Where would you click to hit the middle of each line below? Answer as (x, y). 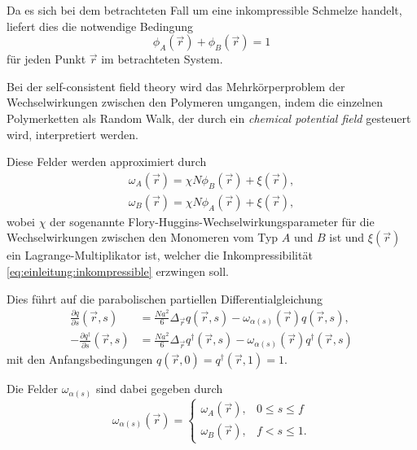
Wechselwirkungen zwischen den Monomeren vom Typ (143, 237)
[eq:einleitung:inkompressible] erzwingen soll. (118, 271)
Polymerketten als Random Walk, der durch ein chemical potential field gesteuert (209, 118)
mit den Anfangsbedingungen (80, 359)
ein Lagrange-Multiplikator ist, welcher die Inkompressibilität (160, 255)
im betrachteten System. (162, 59)
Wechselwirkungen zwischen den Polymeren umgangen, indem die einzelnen (195, 102)
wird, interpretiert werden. (72, 134)
